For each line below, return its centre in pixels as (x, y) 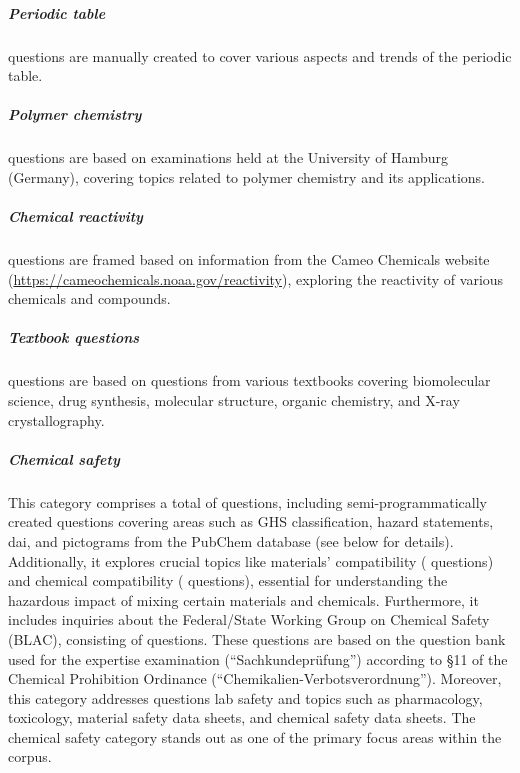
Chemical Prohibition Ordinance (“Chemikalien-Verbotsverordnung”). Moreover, (255, 678)
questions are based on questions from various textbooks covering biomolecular (249, 380)
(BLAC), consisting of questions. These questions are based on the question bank (257, 638)
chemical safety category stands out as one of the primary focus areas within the (255, 736)
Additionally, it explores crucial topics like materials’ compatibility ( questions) (251, 560)
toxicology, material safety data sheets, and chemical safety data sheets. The (242, 717)
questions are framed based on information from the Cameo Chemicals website (249, 259)
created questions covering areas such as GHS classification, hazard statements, (251, 521)
